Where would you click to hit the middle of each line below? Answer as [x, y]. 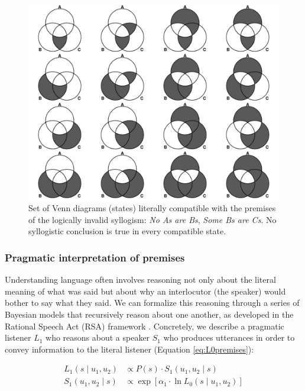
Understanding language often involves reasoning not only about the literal [140, 279]
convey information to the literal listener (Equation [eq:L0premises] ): [129, 349]
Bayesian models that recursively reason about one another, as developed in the [149, 314]
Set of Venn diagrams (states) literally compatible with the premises [152, 208]
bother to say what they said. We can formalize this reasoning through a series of [152, 303]
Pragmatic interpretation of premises [95, 257]
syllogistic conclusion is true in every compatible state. [127, 231]
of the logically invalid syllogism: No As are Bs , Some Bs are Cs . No [152, 219]
